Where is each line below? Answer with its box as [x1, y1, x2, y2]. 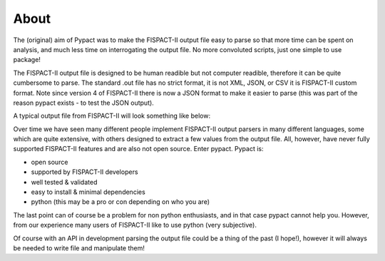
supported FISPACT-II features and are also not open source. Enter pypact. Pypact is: [13, 145, 264, 153]
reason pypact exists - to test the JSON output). [13, 98, 155, 107]
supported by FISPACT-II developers [31, 168, 138, 176]
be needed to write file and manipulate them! [13, 243, 145, 252]
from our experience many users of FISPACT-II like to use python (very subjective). [13, 221, 257, 230]
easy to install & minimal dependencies [31, 188, 145, 196]
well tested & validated [31, 178, 98, 186]
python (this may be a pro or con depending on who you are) [31, 198, 210, 206]
